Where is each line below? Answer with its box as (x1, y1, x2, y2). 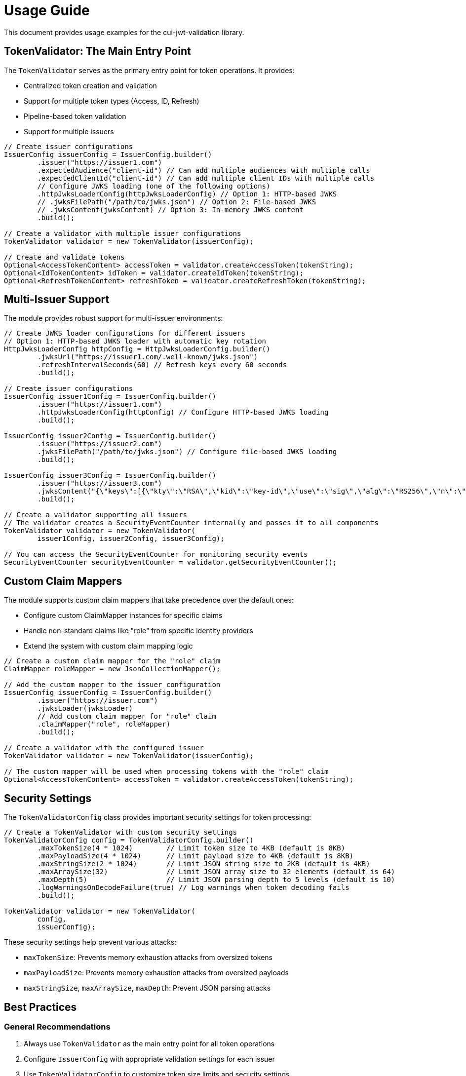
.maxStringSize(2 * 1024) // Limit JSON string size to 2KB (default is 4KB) (37, 860, 370, 868)
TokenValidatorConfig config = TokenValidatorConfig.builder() (4, 836, 254, 845)
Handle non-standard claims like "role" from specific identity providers (24, 626, 253, 635)
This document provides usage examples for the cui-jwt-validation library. (4, 28, 244, 37)
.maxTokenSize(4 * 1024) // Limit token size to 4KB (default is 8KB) (37, 844, 346, 852)
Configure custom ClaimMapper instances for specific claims (24, 611, 223, 620)
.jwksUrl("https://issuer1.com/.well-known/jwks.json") (37, 353, 258, 361)
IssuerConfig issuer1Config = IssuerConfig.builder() (4, 392, 216, 401)
